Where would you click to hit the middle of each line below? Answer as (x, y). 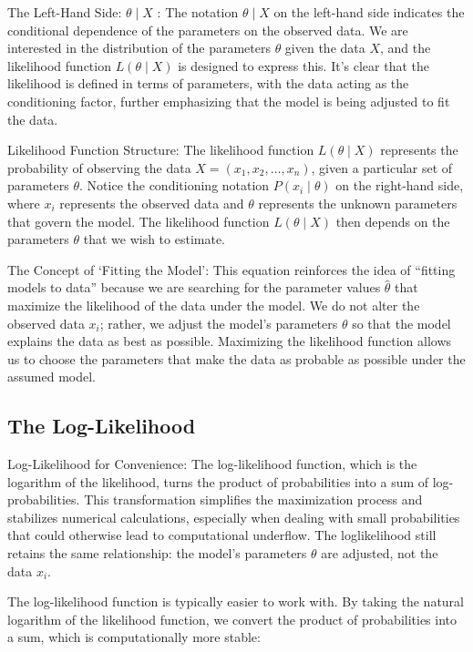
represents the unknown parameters (358, 203)
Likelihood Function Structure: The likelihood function (161, 150)
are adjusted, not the (380, 553)
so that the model (401, 323)
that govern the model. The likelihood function (139, 221)
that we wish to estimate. (154, 239)
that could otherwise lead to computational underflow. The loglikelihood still (222, 535)
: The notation (198, 12)
